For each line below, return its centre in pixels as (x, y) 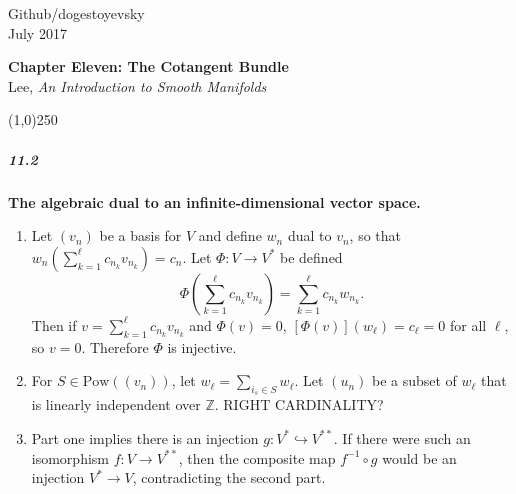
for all (468, 324)
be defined (311, 256)
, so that (375, 235)
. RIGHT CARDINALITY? (299, 404)
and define (230, 235)
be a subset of (414, 380)
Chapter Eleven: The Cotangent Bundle (148, 66)
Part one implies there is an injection (145, 437)
